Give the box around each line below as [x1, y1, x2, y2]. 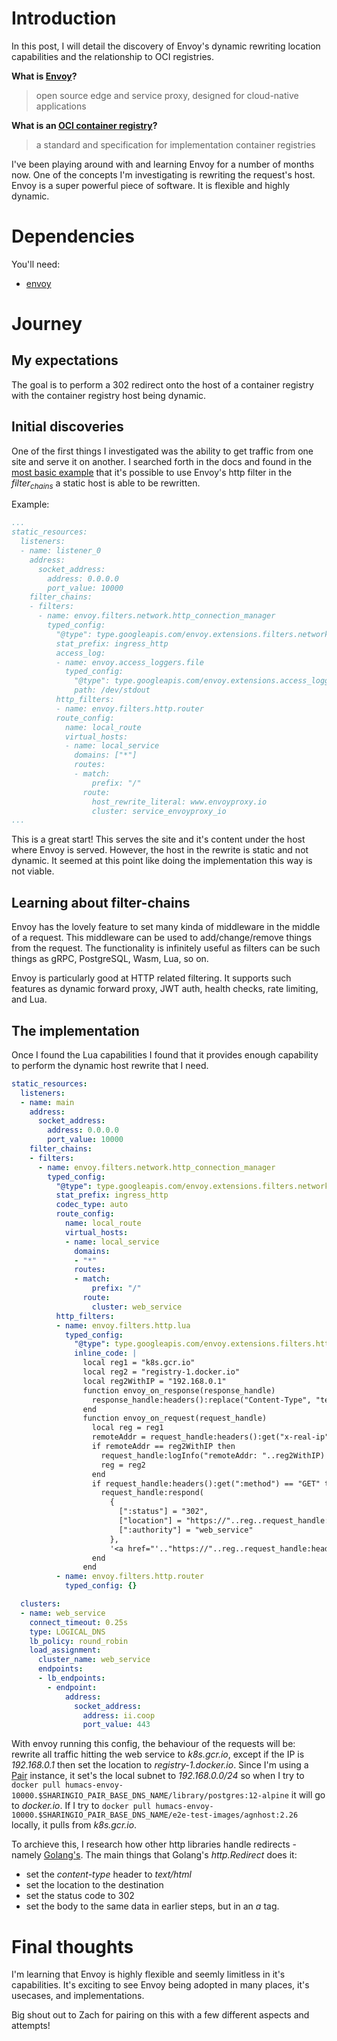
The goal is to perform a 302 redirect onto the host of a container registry [11, 378, 314, 391]
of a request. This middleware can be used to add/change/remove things [11, 932, 313, 944]
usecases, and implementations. [11, 1990, 145, 2002]
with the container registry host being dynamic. [11, 389, 207, 401]
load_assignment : [29, 1645, 102, 1656]
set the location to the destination [25, 1879, 164, 1891]
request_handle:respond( [100, 1488, 204, 1498]
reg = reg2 [100, 1460, 146, 1470]
